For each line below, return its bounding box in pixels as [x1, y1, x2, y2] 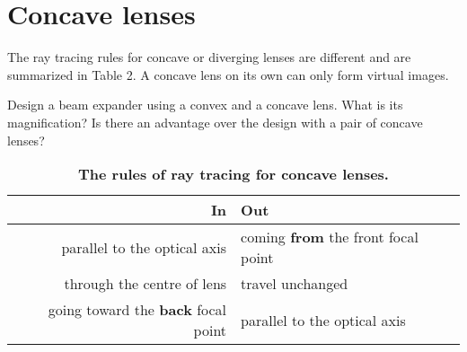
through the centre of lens [64, 273, 227, 295]
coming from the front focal [241, 226, 419, 248]
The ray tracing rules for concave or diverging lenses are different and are [7, 48, 411, 66]
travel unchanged [241, 273, 348, 295]
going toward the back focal [48, 299, 227, 321]
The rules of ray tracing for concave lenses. [78, 163, 389, 185]
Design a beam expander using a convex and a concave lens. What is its [7, 95, 403, 114]
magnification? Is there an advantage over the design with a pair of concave [7, 112, 423, 131]
